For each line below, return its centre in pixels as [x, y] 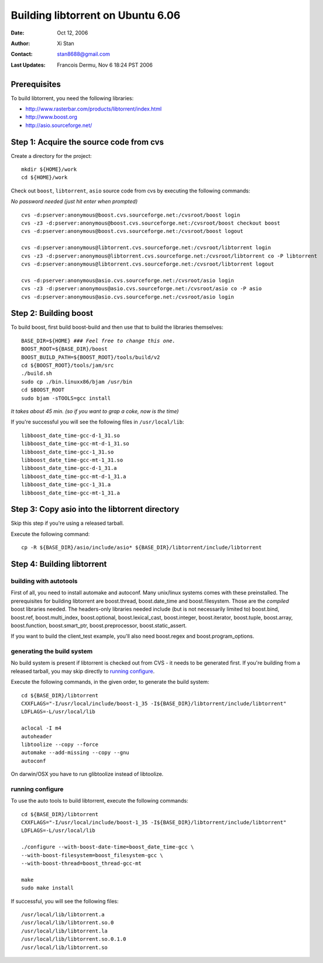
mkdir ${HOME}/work [49, 169]
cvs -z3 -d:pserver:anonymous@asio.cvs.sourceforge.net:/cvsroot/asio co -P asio [142, 289]
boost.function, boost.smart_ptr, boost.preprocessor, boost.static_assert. [99, 625]
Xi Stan [66, 43]
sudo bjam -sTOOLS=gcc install [66, 398]
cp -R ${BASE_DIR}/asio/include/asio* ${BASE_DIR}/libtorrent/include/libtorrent [142, 548]
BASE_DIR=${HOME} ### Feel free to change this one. [98, 341]
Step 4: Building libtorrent [59, 564]
